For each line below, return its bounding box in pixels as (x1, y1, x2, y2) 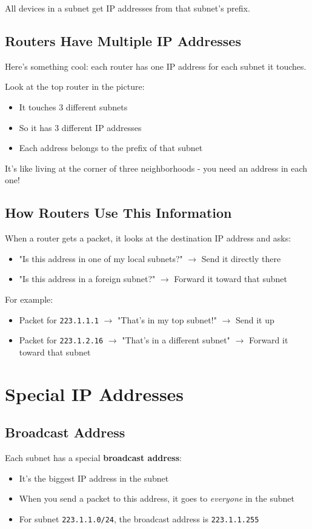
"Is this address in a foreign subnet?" (19, 272, 156, 285)
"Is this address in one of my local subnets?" (19, 252, 183, 264)
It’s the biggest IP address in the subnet (19, 471, 169, 484)
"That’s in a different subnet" (122, 334, 230, 346)
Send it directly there (201, 252, 281, 264)
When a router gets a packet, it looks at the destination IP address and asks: (5, 232, 291, 244)
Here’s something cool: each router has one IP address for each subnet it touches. (5, 59, 307, 72)
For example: (5, 292, 53, 305)
